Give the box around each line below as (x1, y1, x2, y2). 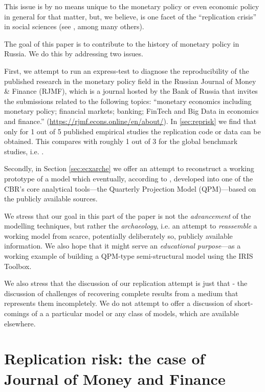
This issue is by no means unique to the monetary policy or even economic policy (4, 1, 259, 11)
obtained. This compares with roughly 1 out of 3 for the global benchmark (4, 136, 238, 147)
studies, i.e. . (4, 146, 44, 156)
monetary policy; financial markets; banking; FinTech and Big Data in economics (4, 106, 259, 116)
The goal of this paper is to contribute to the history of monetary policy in (4, 38, 239, 49)
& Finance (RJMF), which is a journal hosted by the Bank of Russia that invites (4, 86, 258, 96)
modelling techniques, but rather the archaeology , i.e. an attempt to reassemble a (4, 220, 257, 231)
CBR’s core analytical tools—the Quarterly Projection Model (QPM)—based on (4, 183, 256, 194)
